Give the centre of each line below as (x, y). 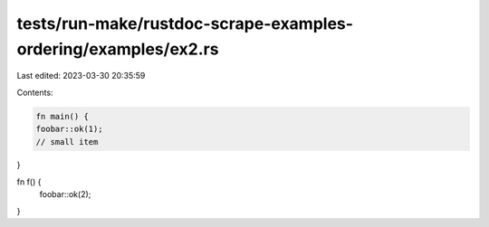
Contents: (35, 92)
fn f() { (29, 182)
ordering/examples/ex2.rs (118, 49)
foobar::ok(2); (65, 194)
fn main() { (62, 116)
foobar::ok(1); (69, 129)
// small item (67, 142)
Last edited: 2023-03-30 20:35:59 (81, 76)
